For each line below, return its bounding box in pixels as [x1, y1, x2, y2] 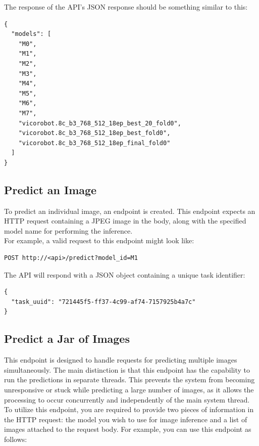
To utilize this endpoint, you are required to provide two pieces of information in [4, 404, 254, 415]
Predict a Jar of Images [4, 331, 130, 346]
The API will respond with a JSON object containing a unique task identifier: [4, 269, 245, 280]
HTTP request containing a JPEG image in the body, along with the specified [4, 215, 246, 226]
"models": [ [11, 30, 51, 38]
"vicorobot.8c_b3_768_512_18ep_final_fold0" [18, 139, 171, 147]
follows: [4, 434, 27, 444]
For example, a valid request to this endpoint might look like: [4, 235, 194, 246]
